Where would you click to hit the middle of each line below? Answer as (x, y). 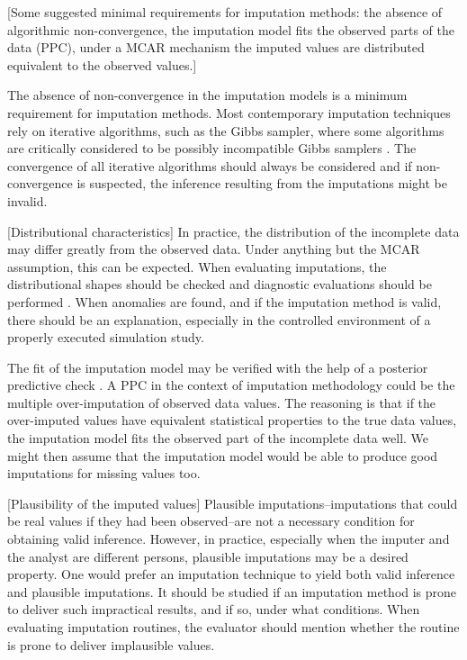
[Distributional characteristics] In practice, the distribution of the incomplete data (233, 231)
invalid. (27, 200)
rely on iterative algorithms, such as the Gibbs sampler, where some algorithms (226, 130)
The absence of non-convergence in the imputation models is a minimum (207, 95)
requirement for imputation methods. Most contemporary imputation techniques (229, 112)
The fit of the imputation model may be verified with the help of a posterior (218, 367)
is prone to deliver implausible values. (111, 644)
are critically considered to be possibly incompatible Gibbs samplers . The (212, 148)
